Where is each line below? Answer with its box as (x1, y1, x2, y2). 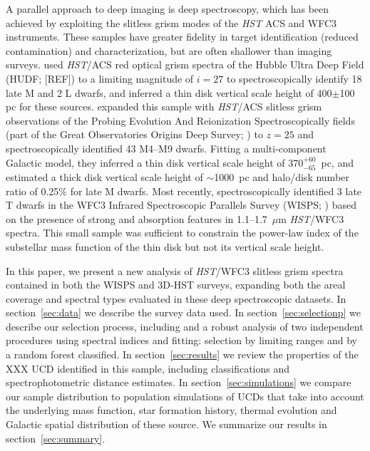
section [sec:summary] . (6, 430, 106, 445)
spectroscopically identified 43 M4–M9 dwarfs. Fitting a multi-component (6, 140, 327, 155)
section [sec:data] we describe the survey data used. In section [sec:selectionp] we (6, 305, 361, 320)
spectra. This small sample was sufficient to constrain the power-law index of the (6, 225, 359, 240)
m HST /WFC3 (278, 211, 344, 226)
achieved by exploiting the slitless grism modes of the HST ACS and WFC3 (6, 15, 337, 30)
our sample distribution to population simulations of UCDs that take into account (6, 388, 364, 403)
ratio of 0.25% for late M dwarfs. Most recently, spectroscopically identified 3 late (6, 183, 362, 198)
